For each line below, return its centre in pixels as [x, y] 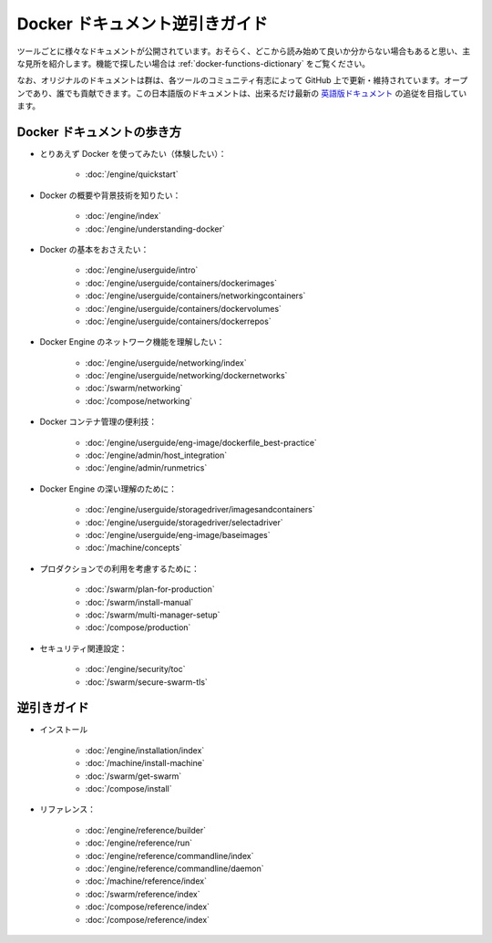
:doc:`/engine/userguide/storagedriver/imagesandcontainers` [200, 510]
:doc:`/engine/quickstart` [132, 174]
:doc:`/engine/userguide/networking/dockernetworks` [186, 376]
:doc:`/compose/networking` [139, 400]
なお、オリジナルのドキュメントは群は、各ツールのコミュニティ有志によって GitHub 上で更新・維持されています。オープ [242, 80]
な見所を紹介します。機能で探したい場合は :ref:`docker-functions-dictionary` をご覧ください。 [194, 63]
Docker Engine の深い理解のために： [108, 489]
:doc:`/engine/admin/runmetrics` [146, 468]
